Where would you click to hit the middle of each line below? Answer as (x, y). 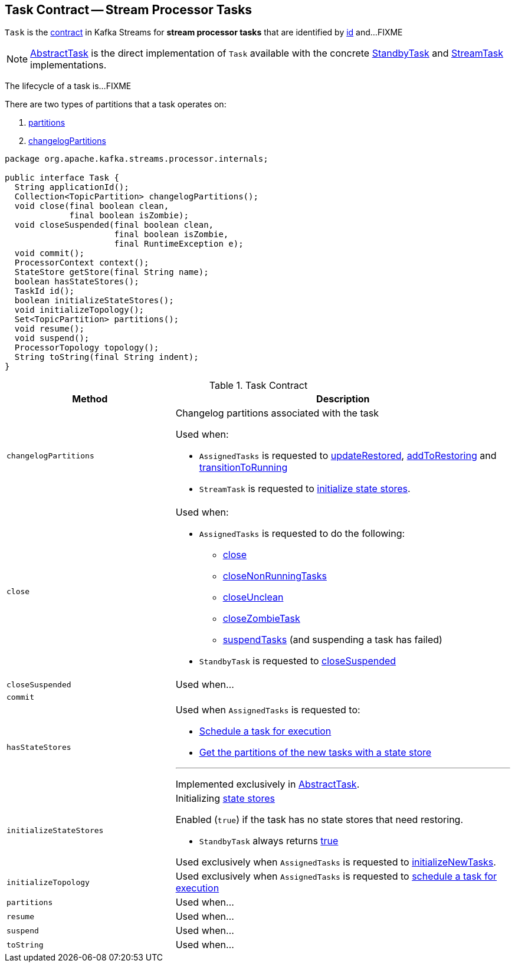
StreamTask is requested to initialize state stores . (305, 489)
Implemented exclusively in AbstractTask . (268, 784)
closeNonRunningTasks (275, 576)
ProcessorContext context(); (82, 263)
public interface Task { (62, 178)
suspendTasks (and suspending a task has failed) (332, 640)
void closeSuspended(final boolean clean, (114, 225)
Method (90, 399)
